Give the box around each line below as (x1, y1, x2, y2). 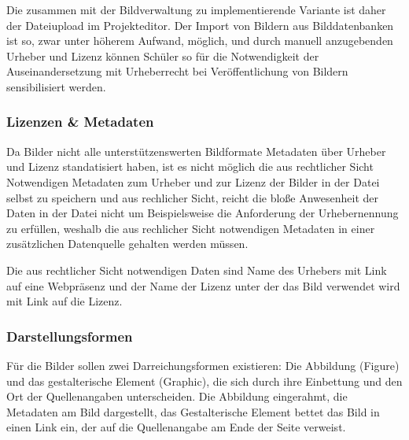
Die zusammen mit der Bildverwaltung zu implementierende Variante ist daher (6, 2, 386, 17)
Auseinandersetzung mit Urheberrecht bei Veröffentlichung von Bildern (6, 63, 348, 79)
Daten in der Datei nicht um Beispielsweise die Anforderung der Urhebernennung (6, 205, 399, 221)
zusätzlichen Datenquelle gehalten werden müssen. (6, 235, 249, 252)
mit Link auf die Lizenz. (6, 293, 123, 309)
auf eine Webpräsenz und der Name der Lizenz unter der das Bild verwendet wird (6, 277, 400, 294)
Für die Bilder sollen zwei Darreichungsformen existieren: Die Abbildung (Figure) (6, 357, 400, 373)
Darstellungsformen (6, 326, 133, 346)
